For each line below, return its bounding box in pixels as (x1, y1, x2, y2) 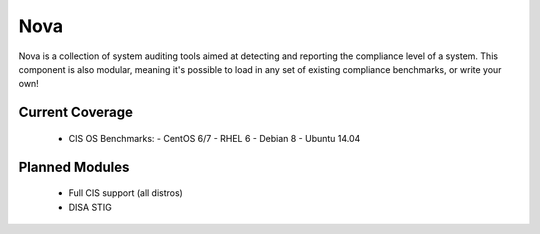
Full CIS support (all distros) (68, 187, 184, 199)
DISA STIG (68, 201, 112, 213)
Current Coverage (18, 104, 134, 121)
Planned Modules (18, 158, 130, 175)
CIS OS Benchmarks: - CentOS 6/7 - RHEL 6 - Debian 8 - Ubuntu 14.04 (68, 132, 361, 144)
